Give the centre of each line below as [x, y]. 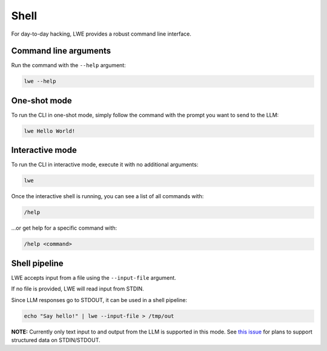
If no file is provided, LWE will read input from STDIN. [78, 289]
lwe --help [40, 81]
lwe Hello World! [50, 131]
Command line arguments [61, 51]
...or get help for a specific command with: [64, 228]
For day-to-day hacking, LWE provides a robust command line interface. [101, 34]
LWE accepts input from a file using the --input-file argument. [94, 277]
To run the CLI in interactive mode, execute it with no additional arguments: [105, 165]
